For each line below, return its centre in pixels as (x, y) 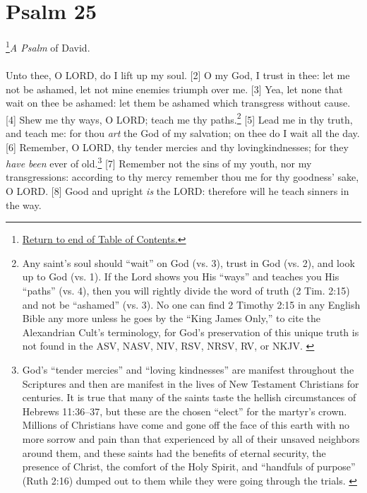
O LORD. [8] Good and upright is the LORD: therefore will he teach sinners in (178, 191)
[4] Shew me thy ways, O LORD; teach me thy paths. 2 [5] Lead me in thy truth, (179, 118)
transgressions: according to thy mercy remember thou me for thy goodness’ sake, (182, 177)
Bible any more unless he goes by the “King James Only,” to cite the (172, 318)
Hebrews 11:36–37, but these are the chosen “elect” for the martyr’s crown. (185, 411)
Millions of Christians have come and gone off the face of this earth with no (186, 425)
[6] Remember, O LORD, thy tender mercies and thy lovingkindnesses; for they (177, 147)
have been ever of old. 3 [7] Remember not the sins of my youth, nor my (159, 162)
